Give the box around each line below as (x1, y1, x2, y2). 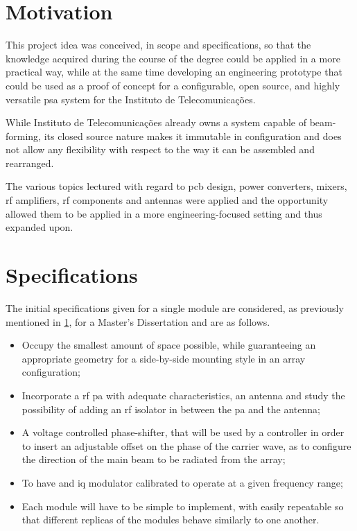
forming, (6, 128, 42, 143)
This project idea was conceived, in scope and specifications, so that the (6, 37, 311, 52)
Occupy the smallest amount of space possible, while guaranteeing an (21, 338, 316, 352)
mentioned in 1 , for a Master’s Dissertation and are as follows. (6, 314, 270, 329)
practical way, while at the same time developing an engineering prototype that (6, 64, 342, 79)
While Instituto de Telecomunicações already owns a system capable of (6, 115, 306, 130)
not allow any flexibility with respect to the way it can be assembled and (6, 142, 315, 157)
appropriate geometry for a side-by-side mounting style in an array (21, 351, 306, 365)
